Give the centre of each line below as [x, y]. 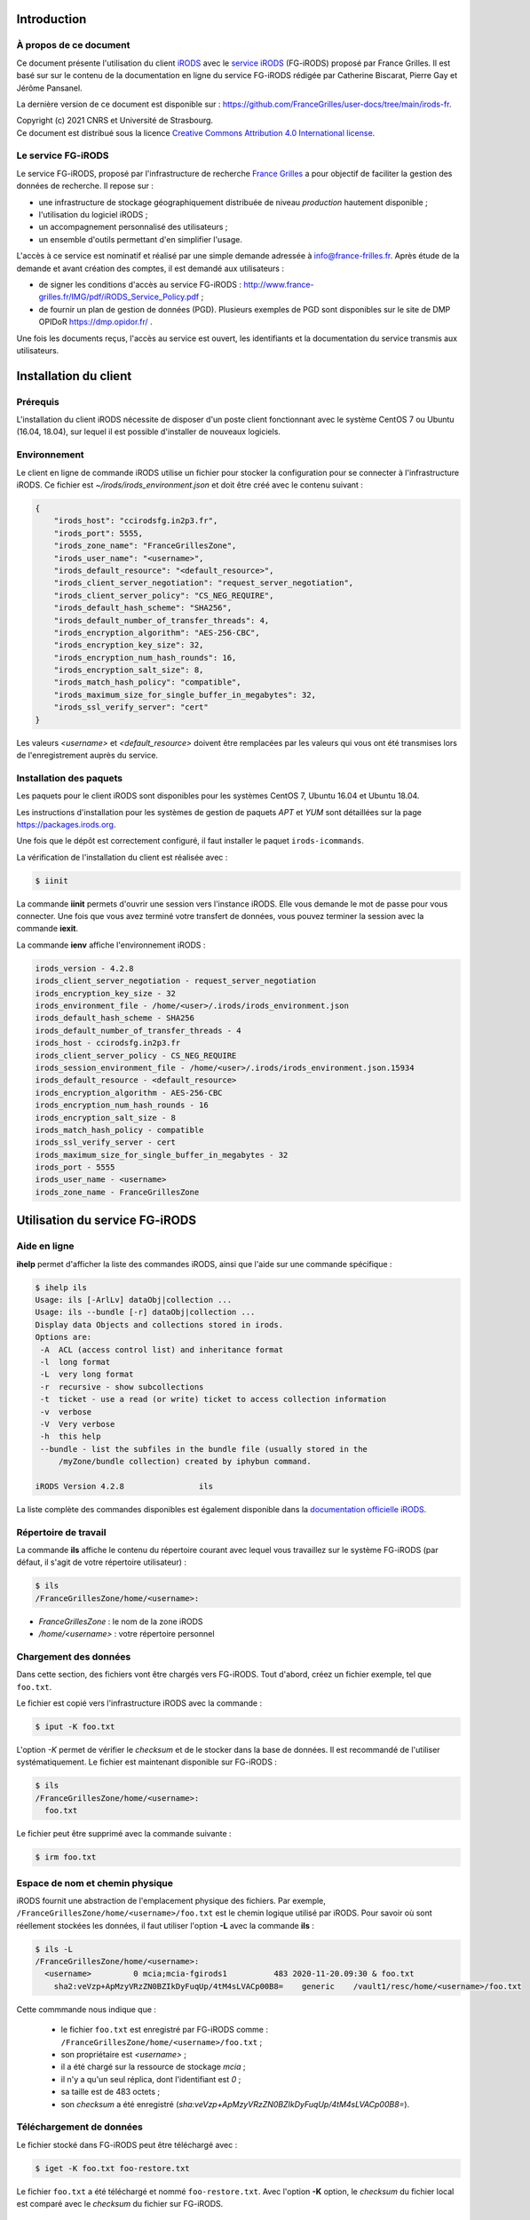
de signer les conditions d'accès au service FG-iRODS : [140, 284]
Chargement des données [74, 1656]
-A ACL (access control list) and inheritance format [162, 1349]
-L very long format [87, 1375]
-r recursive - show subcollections [122, 1387]
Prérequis [38, 401]
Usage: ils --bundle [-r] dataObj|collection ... [145, 1312]
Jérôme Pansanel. [50, 88]
